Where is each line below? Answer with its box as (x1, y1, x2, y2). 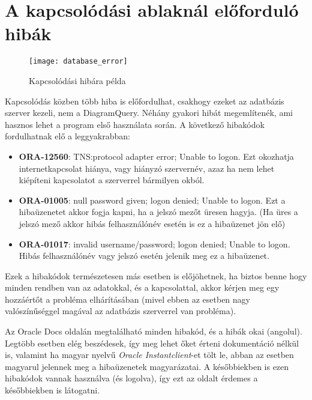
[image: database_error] (29, 57, 128, 66)
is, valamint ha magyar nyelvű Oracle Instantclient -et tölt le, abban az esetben (5, 348, 294, 361)
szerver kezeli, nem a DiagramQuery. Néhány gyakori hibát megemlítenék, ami (5, 106, 293, 119)
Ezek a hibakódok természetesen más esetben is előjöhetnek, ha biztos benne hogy (5, 269, 307, 282)
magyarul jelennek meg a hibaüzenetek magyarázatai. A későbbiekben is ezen (5, 360, 289, 372)
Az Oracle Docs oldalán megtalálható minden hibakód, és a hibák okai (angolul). (5, 325, 302, 338)
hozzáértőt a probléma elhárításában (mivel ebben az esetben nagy (5, 292, 250, 305)
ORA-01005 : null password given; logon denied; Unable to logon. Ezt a (19, 193, 286, 206)
